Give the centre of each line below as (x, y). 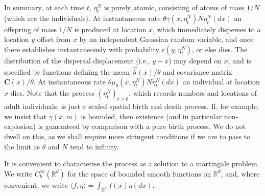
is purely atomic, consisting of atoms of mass (174, 7)
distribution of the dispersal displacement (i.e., (77, 60)
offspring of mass (30, 29)
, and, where (240, 173)
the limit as (22, 146)
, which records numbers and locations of (193, 93)
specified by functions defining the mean (67, 71)
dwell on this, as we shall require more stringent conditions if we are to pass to (127, 136)
